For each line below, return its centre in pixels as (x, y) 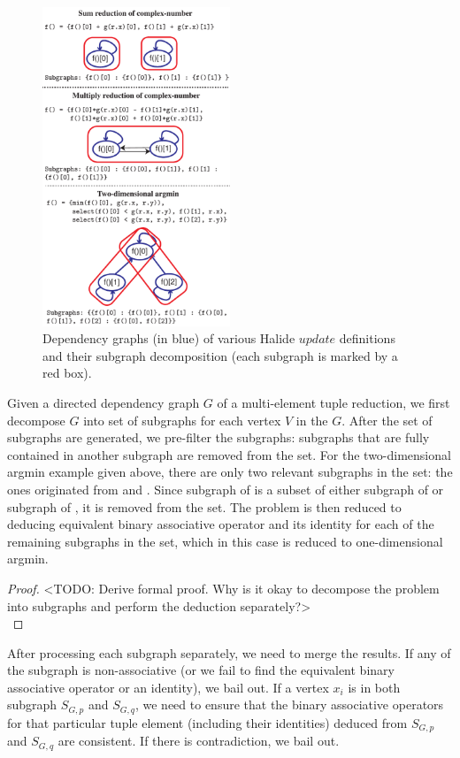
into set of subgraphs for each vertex (182, 420)
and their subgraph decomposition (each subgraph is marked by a (220, 355)
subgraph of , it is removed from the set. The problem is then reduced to (204, 506)
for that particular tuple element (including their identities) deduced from (207, 722)
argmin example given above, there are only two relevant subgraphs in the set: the (230, 472)
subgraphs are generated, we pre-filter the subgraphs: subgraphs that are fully (218, 437)
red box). (67, 373)
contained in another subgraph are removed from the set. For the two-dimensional (229, 454)
